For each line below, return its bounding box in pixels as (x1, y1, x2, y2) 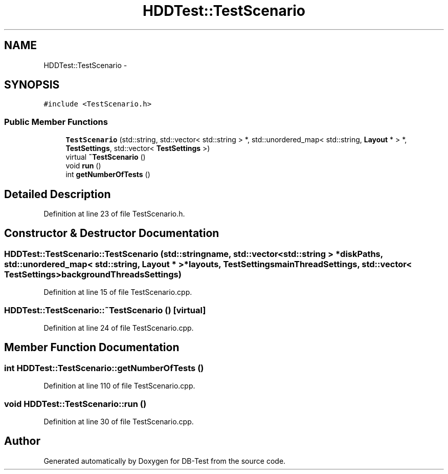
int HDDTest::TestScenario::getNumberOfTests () (4, 362, 204, 373)
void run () (65, 161, 101, 170)
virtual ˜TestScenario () (65, 153, 146, 162)
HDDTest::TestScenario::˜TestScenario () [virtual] (4, 305, 206, 315)
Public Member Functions (4, 116, 108, 127)
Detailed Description (4, 187, 111, 201)
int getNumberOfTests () (65, 170, 150, 179)
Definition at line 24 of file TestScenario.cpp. (43, 324, 194, 332)
